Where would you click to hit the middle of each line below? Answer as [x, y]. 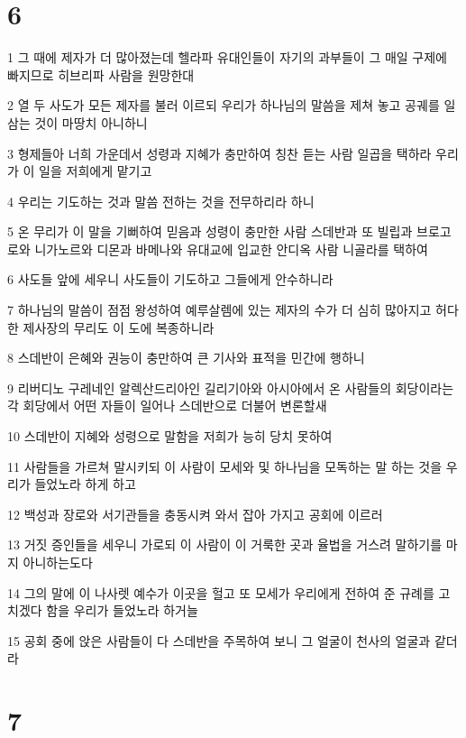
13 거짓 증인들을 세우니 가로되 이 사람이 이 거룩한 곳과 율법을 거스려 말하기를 [225, 544]
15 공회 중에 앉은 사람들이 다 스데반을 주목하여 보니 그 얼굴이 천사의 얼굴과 [219, 640]
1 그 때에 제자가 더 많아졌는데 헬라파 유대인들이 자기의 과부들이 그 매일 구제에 [227, 57]
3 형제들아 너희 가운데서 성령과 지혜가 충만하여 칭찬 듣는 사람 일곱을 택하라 [219, 153]
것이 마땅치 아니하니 [91, 122]
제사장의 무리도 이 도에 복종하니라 [119, 327]
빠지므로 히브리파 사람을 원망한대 [101, 74]
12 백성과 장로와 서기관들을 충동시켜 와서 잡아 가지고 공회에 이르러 [195, 514]
